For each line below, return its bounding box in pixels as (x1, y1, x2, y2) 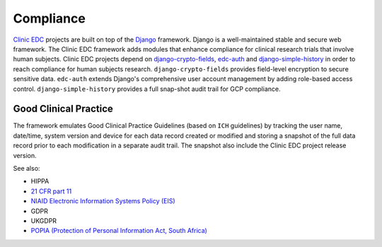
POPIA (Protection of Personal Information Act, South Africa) (30, 227, 208, 235)
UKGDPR (30, 216, 57, 225)
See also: (13, 164, 40, 172)
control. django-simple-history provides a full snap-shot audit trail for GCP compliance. (13, 85, 281, 93)
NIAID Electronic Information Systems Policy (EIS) (30, 197, 176, 205)
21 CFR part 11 (30, 187, 72, 195)
